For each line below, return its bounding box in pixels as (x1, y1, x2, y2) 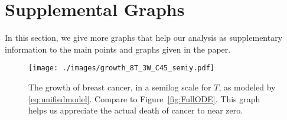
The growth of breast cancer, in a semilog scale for (28, 80, 211, 93)
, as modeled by (218, 80, 276, 93)
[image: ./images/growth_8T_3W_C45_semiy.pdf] (28, 64, 214, 73)
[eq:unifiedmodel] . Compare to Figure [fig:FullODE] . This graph (28, 92, 260, 105)
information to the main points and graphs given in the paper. (5, 43, 231, 55)
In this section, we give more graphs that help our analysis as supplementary (5, 31, 283, 44)
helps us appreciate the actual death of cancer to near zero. (28, 104, 243, 116)
